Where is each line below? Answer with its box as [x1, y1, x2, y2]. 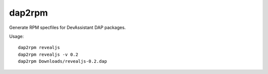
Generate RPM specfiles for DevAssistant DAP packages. [9, 25, 126, 30]
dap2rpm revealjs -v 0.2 [18, 51, 78, 57]
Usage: [9, 33, 24, 39]
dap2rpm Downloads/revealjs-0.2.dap [18, 59, 107, 64]
